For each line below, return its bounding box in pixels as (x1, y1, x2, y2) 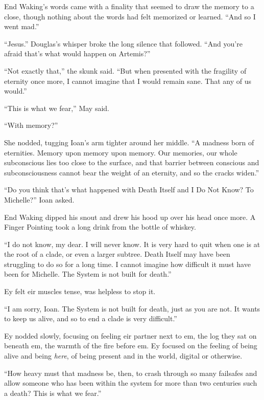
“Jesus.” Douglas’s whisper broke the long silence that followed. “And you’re (4, 38, 243, 49)
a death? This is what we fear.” (4, 387, 102, 398)
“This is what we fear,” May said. (4, 102, 109, 113)
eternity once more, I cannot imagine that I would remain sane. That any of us (4, 75, 252, 86)
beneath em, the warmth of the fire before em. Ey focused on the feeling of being (4, 340, 257, 351)
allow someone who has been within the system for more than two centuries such (4, 377, 257, 388)
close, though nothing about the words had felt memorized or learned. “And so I (4, 11, 256, 21)
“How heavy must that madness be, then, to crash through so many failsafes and (4, 367, 257, 378)
